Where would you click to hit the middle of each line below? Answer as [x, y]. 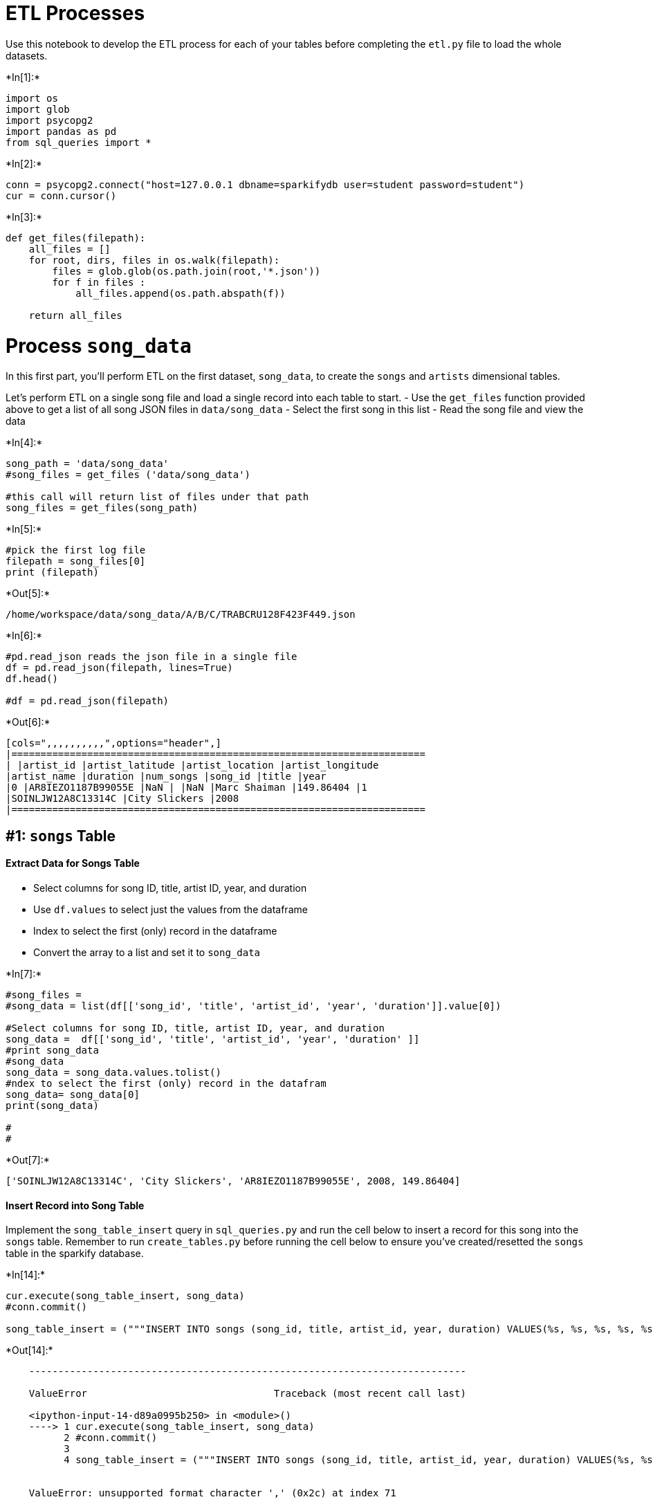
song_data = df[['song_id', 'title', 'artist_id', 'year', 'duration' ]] [213, 1039]
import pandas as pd [61, 131]
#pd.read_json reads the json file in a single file [151, 657]
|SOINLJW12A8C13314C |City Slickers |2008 [122, 799]
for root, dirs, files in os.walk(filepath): [154, 260]
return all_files [75, 315]
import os [32, 98]
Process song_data [99, 346]
